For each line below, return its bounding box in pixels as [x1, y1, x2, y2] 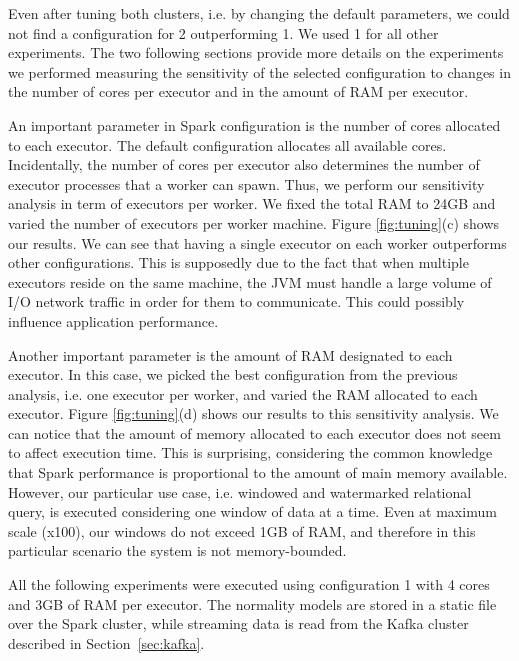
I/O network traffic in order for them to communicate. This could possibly [8, 291, 465, 312]
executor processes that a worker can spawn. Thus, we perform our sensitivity [8, 173, 485, 194]
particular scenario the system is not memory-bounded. [8, 540, 347, 561]
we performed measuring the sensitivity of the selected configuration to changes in [8, 61, 511, 82]
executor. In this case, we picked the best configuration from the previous [8, 364, 458, 385]
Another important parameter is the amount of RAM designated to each [8, 344, 453, 365]
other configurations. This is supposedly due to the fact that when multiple [8, 252, 469, 273]
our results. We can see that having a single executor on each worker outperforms [8, 232, 507, 253]
